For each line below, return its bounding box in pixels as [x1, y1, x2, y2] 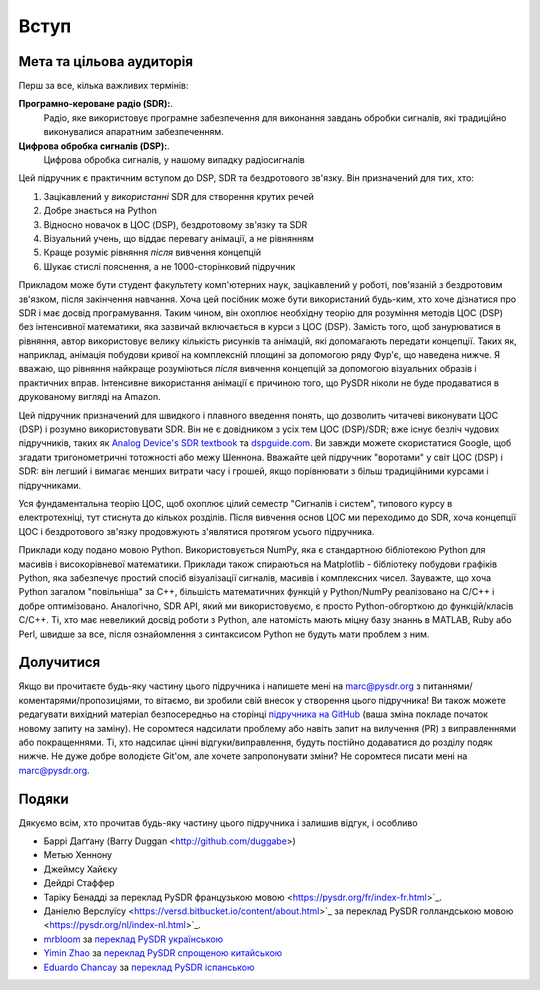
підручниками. [18, 479, 82, 491]
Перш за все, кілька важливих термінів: [18, 80, 189, 92]
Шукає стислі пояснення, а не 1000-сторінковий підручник [43, 260, 296, 272]
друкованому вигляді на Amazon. [18, 391, 162, 403]
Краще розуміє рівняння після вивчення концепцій [43, 246, 262, 259]
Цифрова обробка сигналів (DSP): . [18, 140, 170, 152]
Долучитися [18, 654, 101, 671]
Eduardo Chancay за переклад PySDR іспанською [43, 961, 255, 973]
